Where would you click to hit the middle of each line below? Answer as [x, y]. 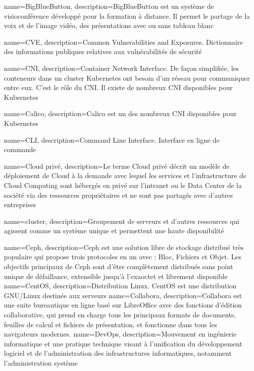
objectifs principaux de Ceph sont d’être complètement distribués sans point [119, 266]
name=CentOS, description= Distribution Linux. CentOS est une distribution [120, 286]
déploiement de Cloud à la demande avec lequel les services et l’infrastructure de [125, 175]
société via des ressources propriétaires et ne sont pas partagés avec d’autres [119, 195]
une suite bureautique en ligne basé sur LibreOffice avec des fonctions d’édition [123, 305]
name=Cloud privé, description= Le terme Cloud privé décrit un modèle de [117, 166]
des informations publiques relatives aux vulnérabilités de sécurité [103, 51]
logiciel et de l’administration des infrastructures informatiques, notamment [118, 353]
